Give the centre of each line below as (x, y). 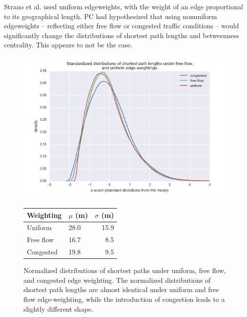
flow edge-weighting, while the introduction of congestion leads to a (124, 299)
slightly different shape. (58, 308)
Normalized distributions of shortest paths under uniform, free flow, (125, 270)
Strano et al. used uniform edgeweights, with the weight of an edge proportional (123, 6)
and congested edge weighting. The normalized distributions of (117, 280)
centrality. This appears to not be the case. (68, 45)
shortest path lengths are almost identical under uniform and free (121, 289)
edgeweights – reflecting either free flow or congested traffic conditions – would (122, 26)
